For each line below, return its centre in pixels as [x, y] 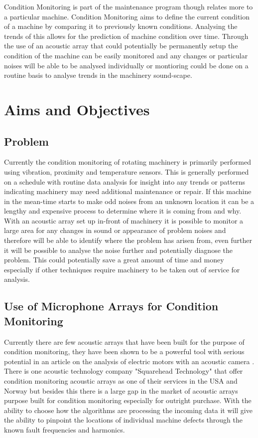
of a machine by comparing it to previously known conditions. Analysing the [121, 26]
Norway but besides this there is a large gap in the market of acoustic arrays [121, 390]
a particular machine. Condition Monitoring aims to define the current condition [127, 16]
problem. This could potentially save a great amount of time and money [114, 260]
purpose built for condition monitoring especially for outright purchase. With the [128, 400]
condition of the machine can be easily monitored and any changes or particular [126, 55]
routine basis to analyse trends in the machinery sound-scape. [98, 75]
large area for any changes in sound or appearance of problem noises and [115, 230]
